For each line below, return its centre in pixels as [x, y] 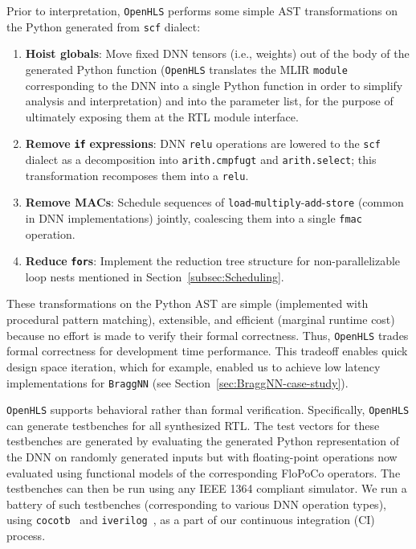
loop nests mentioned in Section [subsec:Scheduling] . [155, 276]
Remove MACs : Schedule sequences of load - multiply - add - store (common [214, 202]
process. [26, 536]
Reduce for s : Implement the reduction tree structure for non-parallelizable [213, 261]
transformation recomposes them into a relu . [137, 175]
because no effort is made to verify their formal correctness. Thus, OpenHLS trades [208, 335]
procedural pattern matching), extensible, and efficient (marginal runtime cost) [201, 320]
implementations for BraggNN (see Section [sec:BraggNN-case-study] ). [177, 382]
